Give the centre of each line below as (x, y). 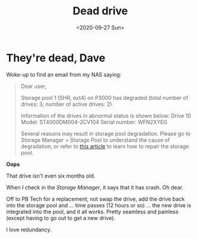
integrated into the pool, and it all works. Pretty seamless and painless (93, 212)
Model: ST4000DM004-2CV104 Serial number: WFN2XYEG (94, 122)
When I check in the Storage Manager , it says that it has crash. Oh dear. (95, 187)
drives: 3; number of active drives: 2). (67, 104)
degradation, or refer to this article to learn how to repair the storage (105, 146)
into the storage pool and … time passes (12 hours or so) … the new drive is (99, 205)
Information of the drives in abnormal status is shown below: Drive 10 (106, 115)
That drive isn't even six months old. (51, 176)
